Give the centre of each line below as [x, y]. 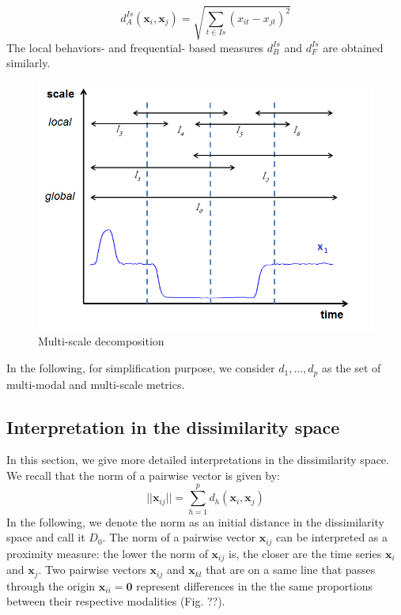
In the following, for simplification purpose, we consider [141, 368]
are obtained [353, 47]
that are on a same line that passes [291, 570]
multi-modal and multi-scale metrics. [96, 384]
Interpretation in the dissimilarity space [173, 426]
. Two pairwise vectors [92, 570]
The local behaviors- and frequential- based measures [135, 47]
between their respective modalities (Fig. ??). [116, 601]
